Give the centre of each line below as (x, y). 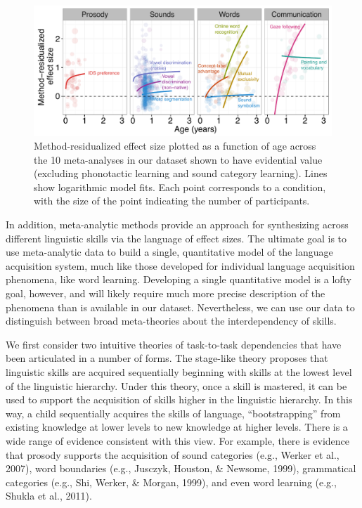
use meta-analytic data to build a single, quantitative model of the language (169, 252)
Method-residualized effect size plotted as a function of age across (175, 146)
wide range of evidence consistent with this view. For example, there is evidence (178, 440)
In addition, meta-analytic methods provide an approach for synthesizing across (177, 224)
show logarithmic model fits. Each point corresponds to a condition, (180, 187)
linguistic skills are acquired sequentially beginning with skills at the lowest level (179, 372)
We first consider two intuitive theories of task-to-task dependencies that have (174, 344)
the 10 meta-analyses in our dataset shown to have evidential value (178, 159)
